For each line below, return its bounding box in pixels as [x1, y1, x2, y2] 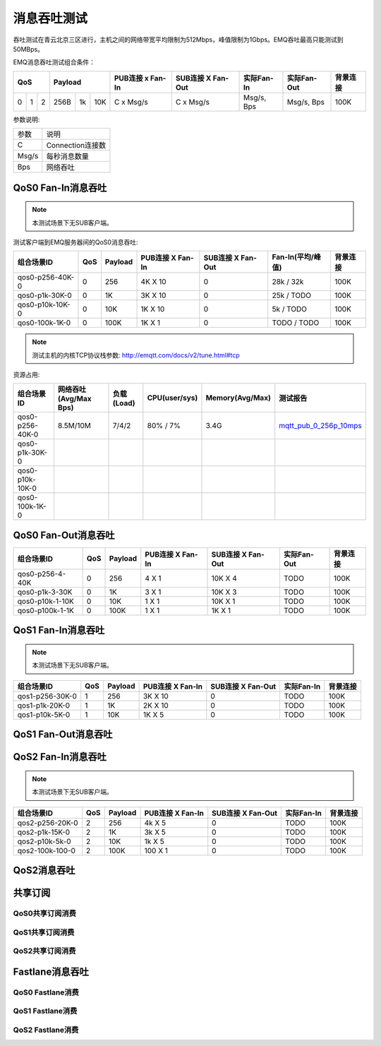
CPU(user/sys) [147, 393, 198, 403]
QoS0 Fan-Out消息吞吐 [13, 529, 116, 541]
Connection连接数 [46, 141, 106, 150]
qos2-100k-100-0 [17, 845, 75, 855]
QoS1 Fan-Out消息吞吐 [13, 728, 113, 741]
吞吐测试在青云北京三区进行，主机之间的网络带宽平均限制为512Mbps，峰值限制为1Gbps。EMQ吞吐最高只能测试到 [13, 35, 344, 44]
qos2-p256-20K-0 [17, 818, 78, 828]
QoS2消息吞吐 [13, 864, 75, 876]
